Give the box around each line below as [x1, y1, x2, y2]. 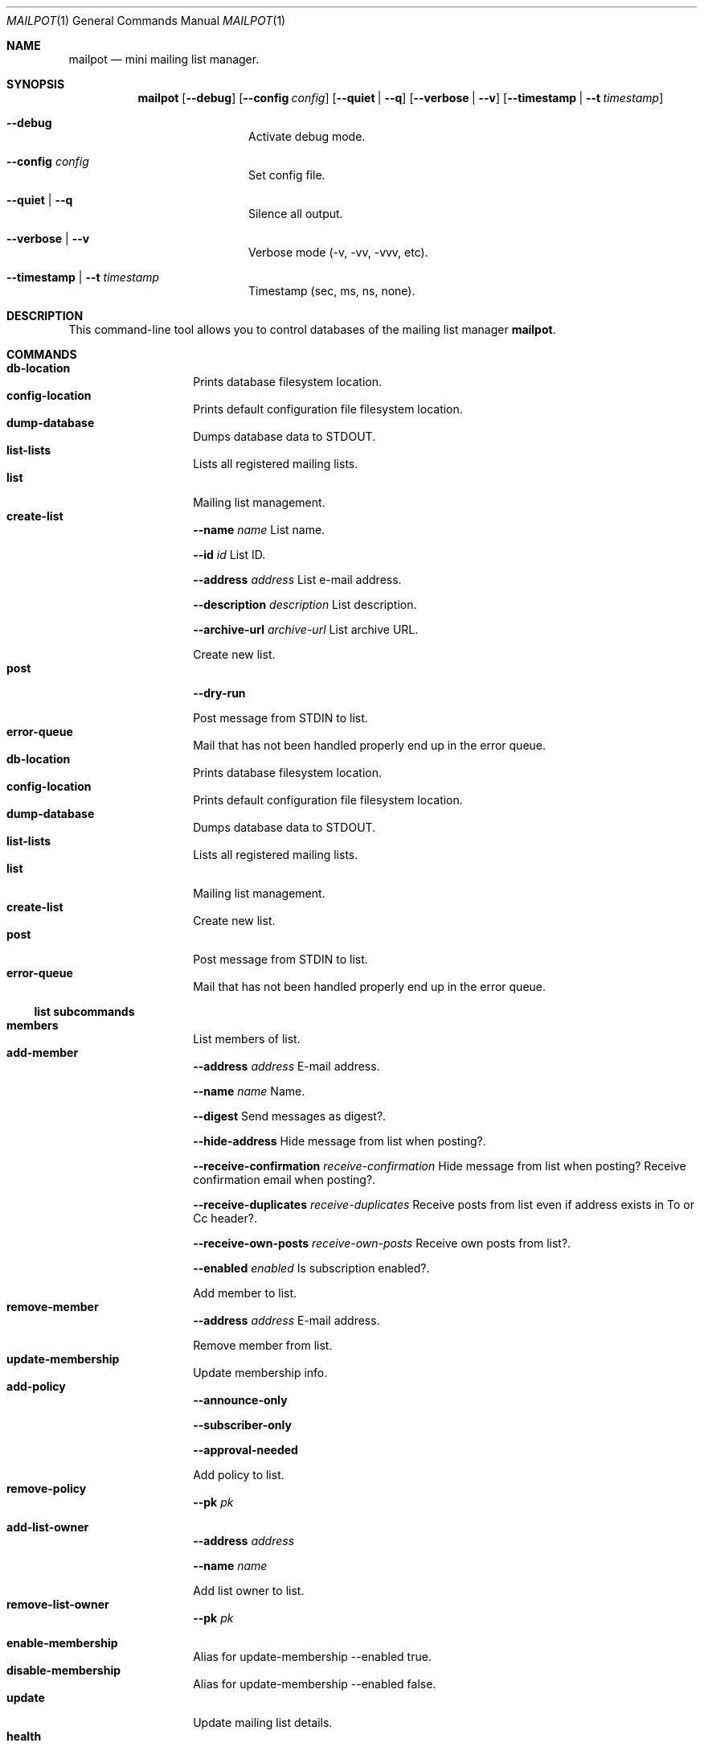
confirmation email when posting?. [193, 1173, 376, 1186]
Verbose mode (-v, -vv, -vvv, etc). [248, 245, 428, 259]
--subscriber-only [193, 1418, 292, 1432]
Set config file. [248, 168, 325, 182]
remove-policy [6, 1482, 87, 1495]
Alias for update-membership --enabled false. [193, 1677, 436, 1691]
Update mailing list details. [193, 1716, 333, 1729]
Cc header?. [193, 1211, 257, 1225]
